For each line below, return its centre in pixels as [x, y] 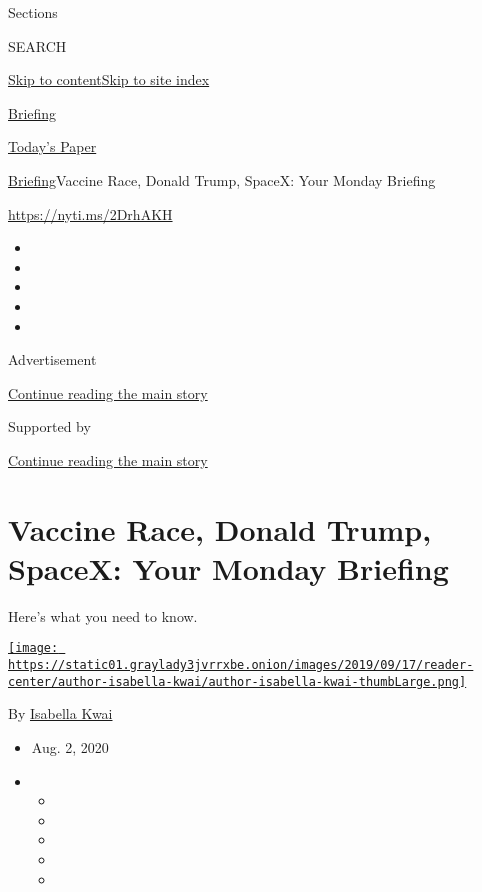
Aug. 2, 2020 [70, 746]
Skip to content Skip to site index [109, 79]
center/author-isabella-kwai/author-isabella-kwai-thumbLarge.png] [237, 681]
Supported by [49, 426]
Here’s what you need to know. [103, 615]
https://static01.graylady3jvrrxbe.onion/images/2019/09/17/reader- [241, 665]
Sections [33, 12]
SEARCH [37, 45]
